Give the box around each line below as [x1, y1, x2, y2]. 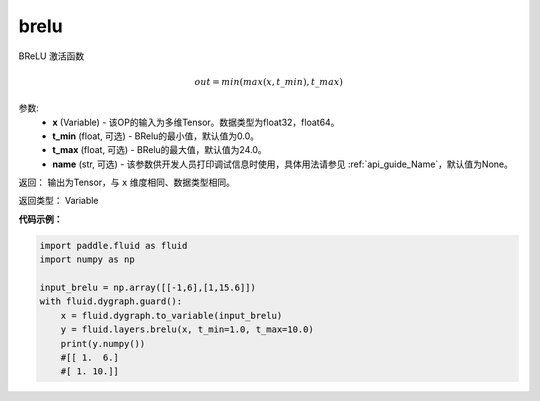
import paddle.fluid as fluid [39, 240, 188, 251]
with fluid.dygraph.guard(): [39, 296, 183, 307]
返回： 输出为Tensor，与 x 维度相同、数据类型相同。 [18, 176, 235, 189]
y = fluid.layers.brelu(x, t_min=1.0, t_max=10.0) [60, 324, 314, 335]
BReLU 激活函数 [18, 50, 85, 62]
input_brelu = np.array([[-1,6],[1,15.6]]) [39, 282, 257, 294]
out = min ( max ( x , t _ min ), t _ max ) [194, 76, 344, 87]
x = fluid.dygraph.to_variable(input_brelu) [60, 310, 283, 321]
